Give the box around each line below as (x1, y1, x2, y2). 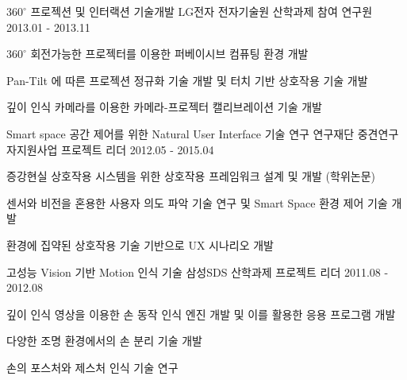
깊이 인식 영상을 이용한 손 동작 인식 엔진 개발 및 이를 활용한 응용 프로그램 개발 (6, 305, 396, 322)
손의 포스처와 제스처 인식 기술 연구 (6, 359, 179, 375)
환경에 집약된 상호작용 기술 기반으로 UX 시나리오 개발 (6, 236, 274, 253)
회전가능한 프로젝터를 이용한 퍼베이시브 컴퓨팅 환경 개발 (30, 45, 309, 62)
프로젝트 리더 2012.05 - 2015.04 (61, 141, 214, 157)
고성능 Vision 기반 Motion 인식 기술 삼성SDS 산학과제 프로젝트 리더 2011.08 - (6, 263, 389, 280)
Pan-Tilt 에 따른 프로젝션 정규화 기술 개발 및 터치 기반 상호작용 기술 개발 (6, 72, 368, 88)
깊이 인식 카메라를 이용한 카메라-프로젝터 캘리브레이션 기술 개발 (6, 99, 322, 115)
